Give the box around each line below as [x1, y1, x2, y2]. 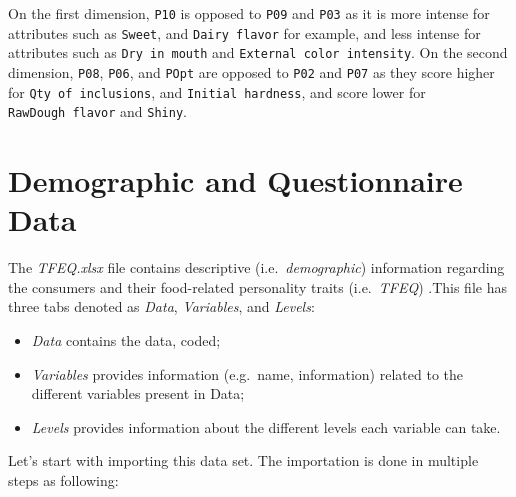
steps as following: [8, 470, 119, 490]
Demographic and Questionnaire [8, 160, 463, 201]
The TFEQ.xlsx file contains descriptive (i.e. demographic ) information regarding [8, 257, 505, 278]
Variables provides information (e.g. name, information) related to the [31, 363, 463, 384]
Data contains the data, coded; [31, 330, 221, 351]
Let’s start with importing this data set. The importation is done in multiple [8, 450, 479, 471]
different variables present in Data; [31, 383, 245, 404]
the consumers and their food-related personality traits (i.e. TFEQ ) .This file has [8, 276, 507, 297]
